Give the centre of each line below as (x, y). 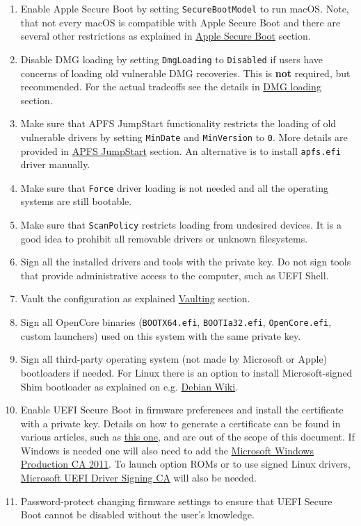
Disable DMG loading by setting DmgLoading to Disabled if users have (172, 59)
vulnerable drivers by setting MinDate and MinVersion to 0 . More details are (184, 137)
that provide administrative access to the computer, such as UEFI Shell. (175, 275)
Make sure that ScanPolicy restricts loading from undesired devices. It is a (181, 225)
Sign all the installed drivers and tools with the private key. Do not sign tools (186, 262)
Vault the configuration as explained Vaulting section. (135, 298)
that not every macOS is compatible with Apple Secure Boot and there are (180, 22)
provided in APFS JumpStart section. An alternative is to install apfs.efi (180, 150)
